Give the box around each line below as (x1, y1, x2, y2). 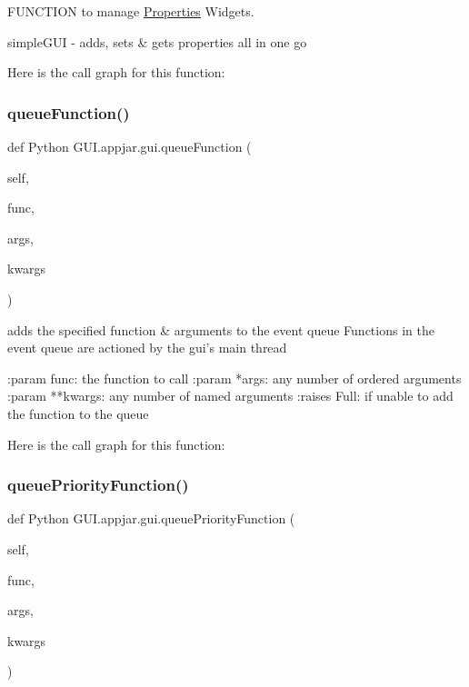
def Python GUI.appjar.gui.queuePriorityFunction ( (7, 509, 295, 528)
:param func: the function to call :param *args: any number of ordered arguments (7, 368, 462, 387)
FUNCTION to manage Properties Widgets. (7, 2, 254, 20)
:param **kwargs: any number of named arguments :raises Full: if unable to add (7, 386, 454, 405)
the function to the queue (7, 403, 149, 423)
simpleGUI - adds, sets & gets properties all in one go (7, 32, 307, 51)
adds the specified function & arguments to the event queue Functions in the (7, 320, 434, 339)
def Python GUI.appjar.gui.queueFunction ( (7, 137, 252, 155)
